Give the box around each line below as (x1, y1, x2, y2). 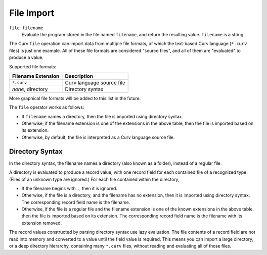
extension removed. (21, 220, 62, 226)
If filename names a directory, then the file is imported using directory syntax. (21, 113, 183, 119)
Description (65, 72, 93, 79)
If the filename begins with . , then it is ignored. (21, 185, 118, 191)
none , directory (12, 86, 48, 93)
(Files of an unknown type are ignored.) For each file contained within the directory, (9, 176, 179, 182)
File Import (9, 7, 54, 18)
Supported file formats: (9, 63, 57, 69)
